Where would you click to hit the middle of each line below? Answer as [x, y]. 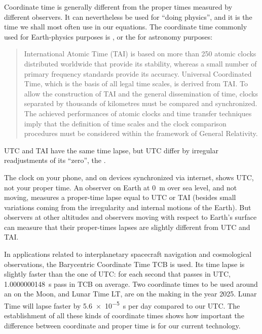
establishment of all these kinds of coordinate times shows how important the [124, 315]
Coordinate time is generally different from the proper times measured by [118, 7]
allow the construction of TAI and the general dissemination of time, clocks [141, 93]
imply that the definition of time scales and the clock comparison [125, 123]
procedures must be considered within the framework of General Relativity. [141, 133]
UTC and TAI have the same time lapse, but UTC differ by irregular [111, 150]
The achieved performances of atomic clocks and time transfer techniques [138, 113]
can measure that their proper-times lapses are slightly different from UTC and [127, 227]
